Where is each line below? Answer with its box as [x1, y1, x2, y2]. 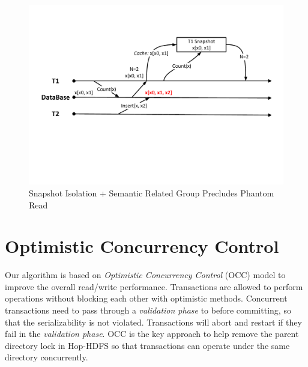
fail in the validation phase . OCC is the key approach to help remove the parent [5, 327, 299, 340]
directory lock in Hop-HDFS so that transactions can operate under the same [5, 339, 290, 351]
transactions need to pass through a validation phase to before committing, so [5, 304, 291, 317]
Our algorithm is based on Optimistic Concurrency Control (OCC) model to [5, 268, 286, 281]
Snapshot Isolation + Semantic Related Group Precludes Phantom [29, 186, 274, 199]
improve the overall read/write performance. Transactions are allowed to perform [5, 280, 303, 293]
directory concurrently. [5, 351, 88, 363]
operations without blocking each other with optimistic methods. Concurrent [5, 292, 288, 305]
